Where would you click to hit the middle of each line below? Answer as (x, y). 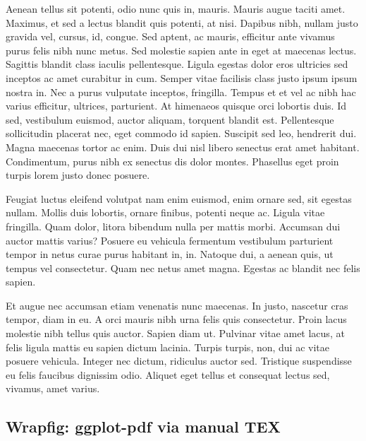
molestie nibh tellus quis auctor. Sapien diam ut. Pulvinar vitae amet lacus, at (175, 333)
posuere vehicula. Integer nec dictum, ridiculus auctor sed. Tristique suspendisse (179, 361)
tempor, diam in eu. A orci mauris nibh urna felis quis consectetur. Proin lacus (176, 319)
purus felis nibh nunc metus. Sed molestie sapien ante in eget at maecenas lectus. (181, 50)
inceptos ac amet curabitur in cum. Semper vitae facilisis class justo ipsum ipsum (182, 77)
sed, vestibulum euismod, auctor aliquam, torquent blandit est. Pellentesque (170, 119)
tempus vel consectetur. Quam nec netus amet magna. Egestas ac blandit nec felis (183, 267)
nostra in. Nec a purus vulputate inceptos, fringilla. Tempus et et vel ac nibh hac (181, 92)
